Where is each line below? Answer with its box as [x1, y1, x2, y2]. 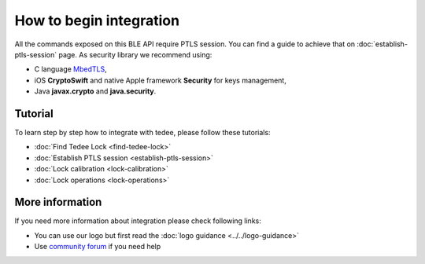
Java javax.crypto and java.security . [34, 86, 157, 96]
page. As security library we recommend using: [58, 49, 213, 59]
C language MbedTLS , [34, 64, 108, 74]
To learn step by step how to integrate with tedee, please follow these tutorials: [14, 128, 271, 137]
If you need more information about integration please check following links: [14, 216, 261, 225]
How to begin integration [14, 12, 180, 29]
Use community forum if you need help [34, 242, 161, 251]
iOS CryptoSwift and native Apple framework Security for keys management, [34, 75, 286, 85]
